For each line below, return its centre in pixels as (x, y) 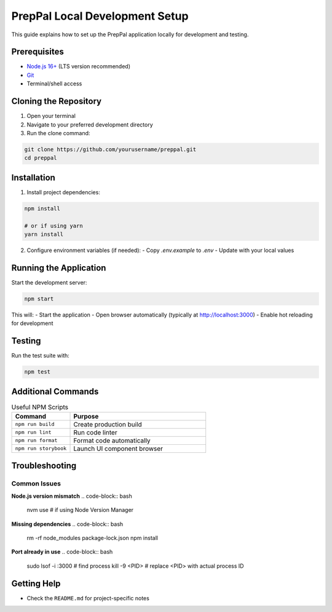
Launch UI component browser (118, 449)
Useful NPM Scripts (40, 407)
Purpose (86, 416)
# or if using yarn (53, 226)
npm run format (36, 440)
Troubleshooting (44, 466)
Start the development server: (49, 282)
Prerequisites (38, 52)
